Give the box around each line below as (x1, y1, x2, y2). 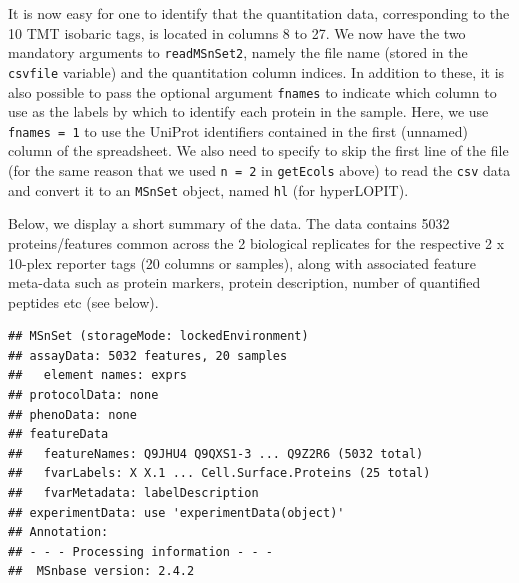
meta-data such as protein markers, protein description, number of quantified (8, 272, 481, 293)
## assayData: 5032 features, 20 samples (8, 348, 288, 363)
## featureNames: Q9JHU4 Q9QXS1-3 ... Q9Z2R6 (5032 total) (8, 446, 424, 461)
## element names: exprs (8, 368, 187, 383)
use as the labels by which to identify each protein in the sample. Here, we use (8, 101, 489, 122)
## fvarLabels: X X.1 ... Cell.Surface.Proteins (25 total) (8, 466, 431, 481)
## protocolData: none (8, 388, 159, 403)
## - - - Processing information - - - (8, 544, 273, 559)
